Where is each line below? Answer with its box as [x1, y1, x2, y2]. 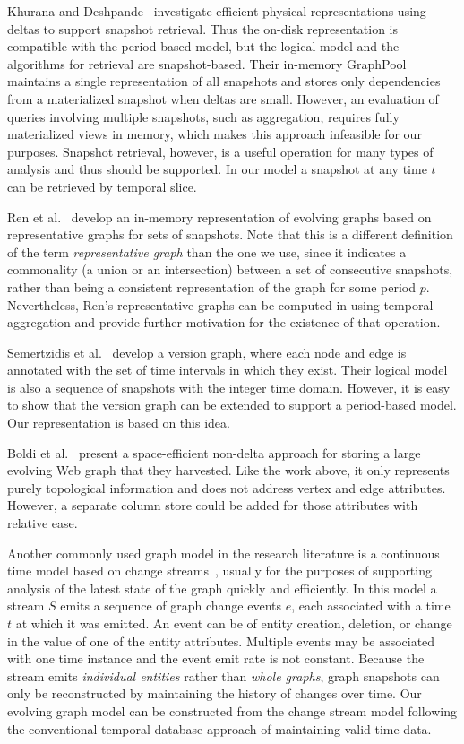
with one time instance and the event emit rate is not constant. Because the [7, 649, 425, 668]
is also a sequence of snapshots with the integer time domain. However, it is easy [7, 377, 451, 396]
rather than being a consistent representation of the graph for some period [7, 277, 416, 296]
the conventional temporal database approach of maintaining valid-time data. [7, 719, 432, 738]
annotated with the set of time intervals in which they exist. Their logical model [7, 360, 448, 379]
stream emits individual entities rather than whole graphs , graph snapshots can [7, 666, 440, 685]
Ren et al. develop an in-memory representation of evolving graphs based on [7, 207, 432, 226]
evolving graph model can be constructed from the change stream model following [7, 701, 457, 720]
